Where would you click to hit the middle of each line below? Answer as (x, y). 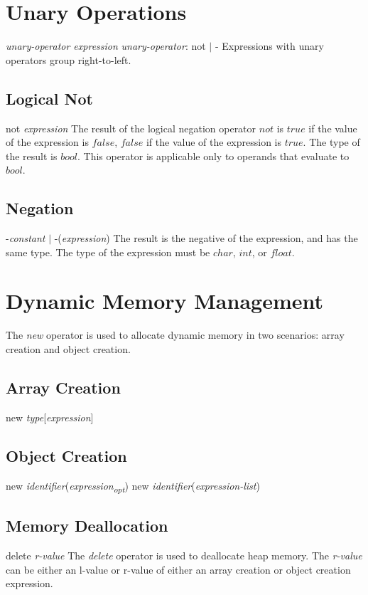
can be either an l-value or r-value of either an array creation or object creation (178, 569)
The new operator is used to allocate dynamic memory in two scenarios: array (175, 335)
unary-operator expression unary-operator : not (106, 46)
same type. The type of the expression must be (108, 252)
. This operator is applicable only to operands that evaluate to (213, 156)
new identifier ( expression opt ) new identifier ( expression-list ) (133, 486)
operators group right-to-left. (69, 59)
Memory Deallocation (87, 526)
